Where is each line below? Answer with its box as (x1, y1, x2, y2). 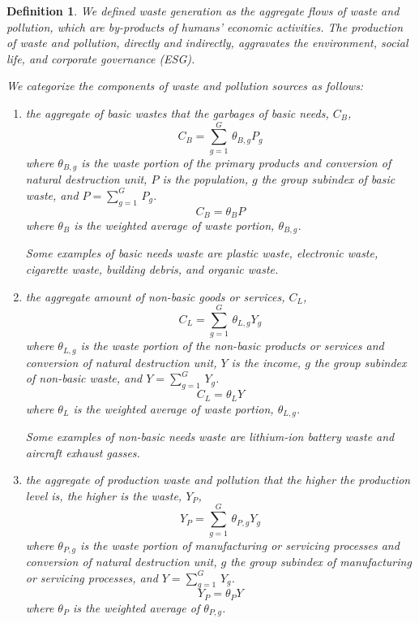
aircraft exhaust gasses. (25, 443, 140, 461)
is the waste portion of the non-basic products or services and (80, 337, 384, 354)
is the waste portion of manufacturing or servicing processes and (80, 536, 400, 553)
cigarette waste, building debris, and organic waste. (25, 261, 279, 278)
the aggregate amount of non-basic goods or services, (25, 288, 285, 305)
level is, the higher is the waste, (25, 487, 182, 504)
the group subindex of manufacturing (230, 553, 412, 570)
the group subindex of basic (261, 171, 395, 188)
